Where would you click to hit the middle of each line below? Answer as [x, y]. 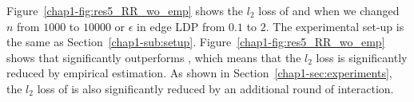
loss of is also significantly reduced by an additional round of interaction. [215, 88]
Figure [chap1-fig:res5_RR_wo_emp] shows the [125, 10]
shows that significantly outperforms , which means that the [154, 57]
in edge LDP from [181, 26]
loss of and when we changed [329, 10]
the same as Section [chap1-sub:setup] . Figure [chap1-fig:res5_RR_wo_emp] [196, 42]
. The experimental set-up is [335, 26]
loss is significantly [362, 57]
